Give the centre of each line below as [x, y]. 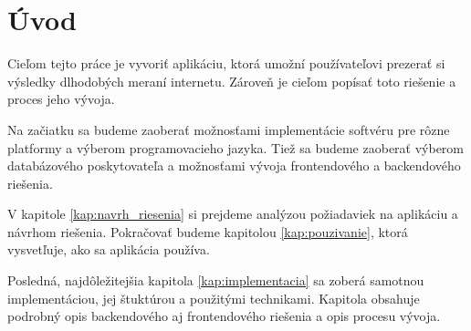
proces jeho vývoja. [61, 99]
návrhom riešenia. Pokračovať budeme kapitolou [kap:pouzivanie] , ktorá [208, 231]
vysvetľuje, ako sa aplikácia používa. [109, 249]
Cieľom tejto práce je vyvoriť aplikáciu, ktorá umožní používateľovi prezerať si [226, 63]
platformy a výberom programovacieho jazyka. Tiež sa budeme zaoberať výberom [236, 147]
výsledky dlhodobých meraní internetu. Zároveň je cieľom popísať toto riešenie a [232, 81]
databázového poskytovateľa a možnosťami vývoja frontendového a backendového [234, 165]
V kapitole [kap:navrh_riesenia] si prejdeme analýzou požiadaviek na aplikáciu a [233, 214]
